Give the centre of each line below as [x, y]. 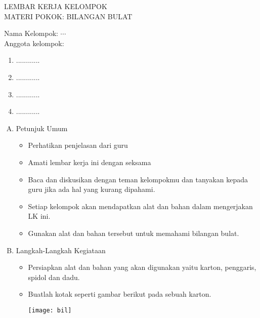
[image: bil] [50, 310]
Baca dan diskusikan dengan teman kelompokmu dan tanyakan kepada [138, 179]
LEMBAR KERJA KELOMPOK [56, 6]
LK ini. [39, 216]
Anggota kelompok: [34, 43]
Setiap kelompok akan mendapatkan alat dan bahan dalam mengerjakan [140, 206]
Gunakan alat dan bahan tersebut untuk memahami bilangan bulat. [134, 233]
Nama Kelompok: [31, 33]
